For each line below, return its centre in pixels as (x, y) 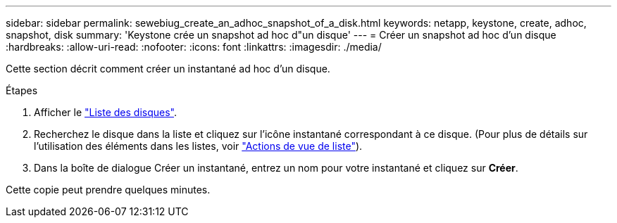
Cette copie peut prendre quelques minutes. (108, 190)
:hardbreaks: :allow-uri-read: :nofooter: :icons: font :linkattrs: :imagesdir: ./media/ (194, 47)
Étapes (22, 90)
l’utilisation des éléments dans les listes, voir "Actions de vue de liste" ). (198, 146)
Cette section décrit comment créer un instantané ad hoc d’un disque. (168, 69)
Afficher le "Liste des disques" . (106, 112)
